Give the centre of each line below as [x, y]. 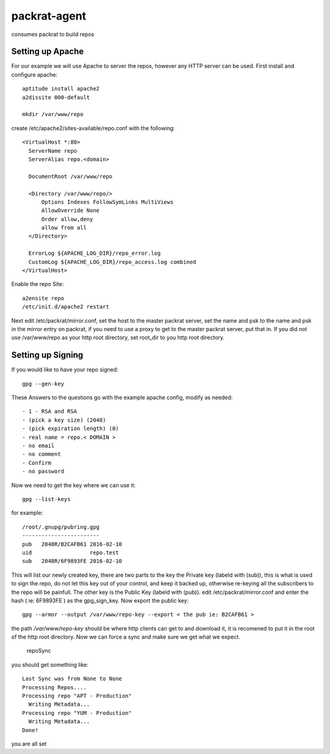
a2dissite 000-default [56, 97]
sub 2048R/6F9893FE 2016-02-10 [72, 561]
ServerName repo [53, 151]
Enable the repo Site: [38, 284]
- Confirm [37, 463]
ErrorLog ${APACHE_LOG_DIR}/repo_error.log [95, 253]
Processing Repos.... [54, 687]
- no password [43, 471]
